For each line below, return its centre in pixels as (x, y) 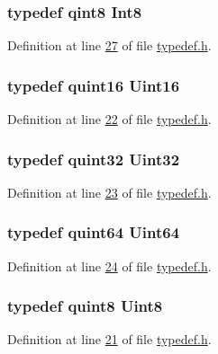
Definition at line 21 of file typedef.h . (109, 339)
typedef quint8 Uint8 (85, 306)
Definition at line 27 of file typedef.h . (109, 45)
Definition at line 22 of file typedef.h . (109, 119)
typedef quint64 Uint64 (94, 232)
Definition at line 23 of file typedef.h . (109, 192)
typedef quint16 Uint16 (94, 85)
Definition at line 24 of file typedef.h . (109, 265)
